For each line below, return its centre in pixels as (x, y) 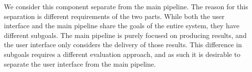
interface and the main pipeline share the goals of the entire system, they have (122, 26)
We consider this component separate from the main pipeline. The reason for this (126, 6)
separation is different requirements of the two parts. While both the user (114, 16)
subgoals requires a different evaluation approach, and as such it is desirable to (122, 54)
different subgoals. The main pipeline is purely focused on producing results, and (125, 35)
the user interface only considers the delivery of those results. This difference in (123, 45)
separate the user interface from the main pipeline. (80, 63)
